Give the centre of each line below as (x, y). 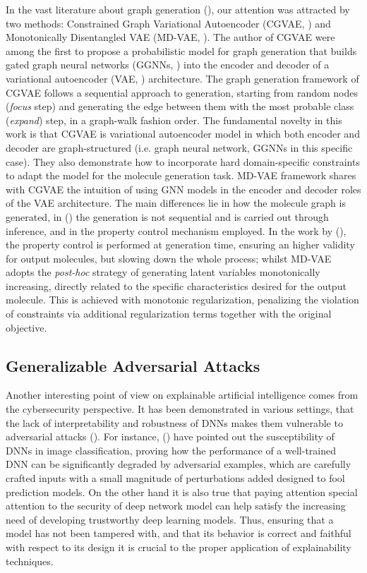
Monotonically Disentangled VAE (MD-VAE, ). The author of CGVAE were (170, 37)
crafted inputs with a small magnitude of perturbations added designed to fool (175, 478)
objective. (26, 327)
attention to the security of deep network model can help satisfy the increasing (176, 506)
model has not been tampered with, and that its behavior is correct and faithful (179, 533)
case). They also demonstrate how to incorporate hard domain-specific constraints (183, 161)
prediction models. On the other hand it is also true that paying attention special (182, 491)
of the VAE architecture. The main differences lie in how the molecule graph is (176, 203)
